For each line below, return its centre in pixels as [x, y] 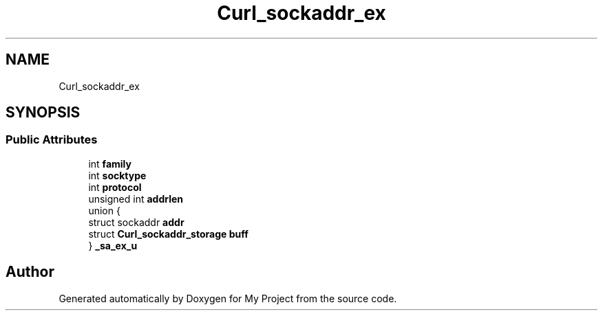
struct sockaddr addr [136, 222]
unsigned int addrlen [136, 199]
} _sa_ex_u [113, 245]
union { [104, 210]
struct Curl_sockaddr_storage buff [168, 234]
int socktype [117, 175]
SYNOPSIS [43, 113]
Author [30, 272]
